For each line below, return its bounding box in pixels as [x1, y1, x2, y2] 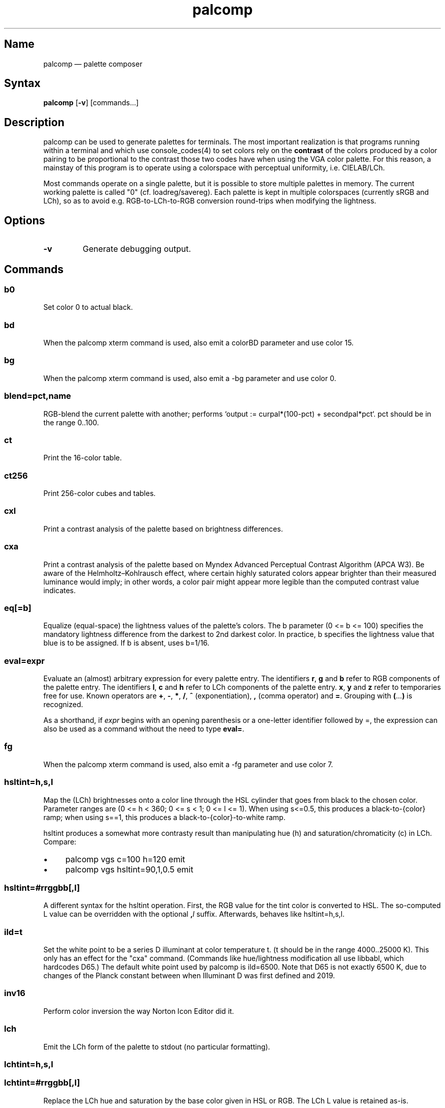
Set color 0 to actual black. [43, 303, 133, 312]
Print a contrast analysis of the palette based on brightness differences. [43, 524, 283, 533]
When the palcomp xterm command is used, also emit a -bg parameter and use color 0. [43, 373, 336, 383]
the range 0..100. [43, 418, 99, 427]
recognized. [43, 700, 83, 709]
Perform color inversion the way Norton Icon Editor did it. [43, 1006, 234, 1015]
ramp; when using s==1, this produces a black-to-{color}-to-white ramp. [43, 812, 285, 822]
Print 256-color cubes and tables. [43, 489, 156, 498]
